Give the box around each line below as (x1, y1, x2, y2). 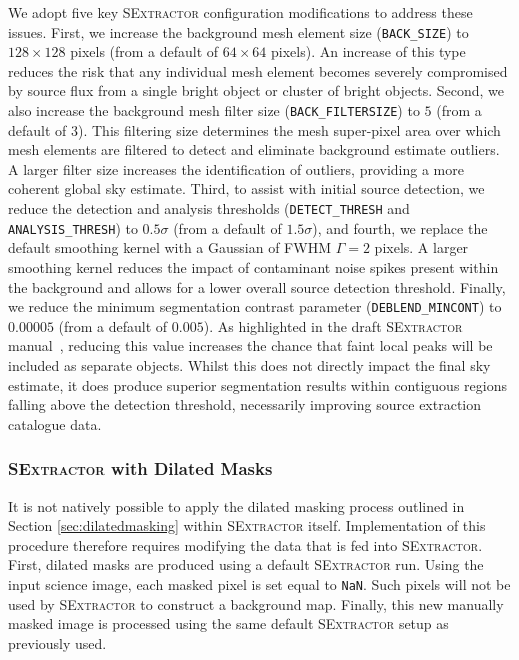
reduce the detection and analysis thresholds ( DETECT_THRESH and (8, 198, 410, 219)
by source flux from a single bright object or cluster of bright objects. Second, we (8, 80, 504, 101)
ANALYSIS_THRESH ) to (8, 217, 138, 238)
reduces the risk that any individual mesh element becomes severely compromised (8, 60, 508, 81)
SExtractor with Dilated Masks (8, 456, 273, 481)
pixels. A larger (374, 237, 469, 258)
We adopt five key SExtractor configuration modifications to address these (8, 2, 473, 22)
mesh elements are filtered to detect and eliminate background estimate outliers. (8, 139, 500, 160)
